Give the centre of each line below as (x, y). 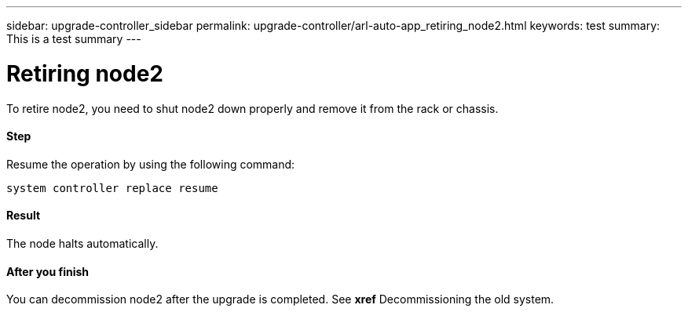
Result (24, 216)
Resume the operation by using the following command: (151, 164)
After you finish (48, 271)
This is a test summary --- (74, 39)
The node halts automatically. (82, 243)
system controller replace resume (112, 188)
